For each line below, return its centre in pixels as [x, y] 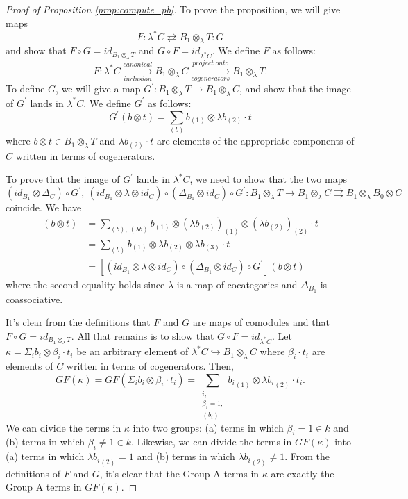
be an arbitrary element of [133, 351]
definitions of [33, 473]
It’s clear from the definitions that [78, 322]
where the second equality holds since [85, 284]
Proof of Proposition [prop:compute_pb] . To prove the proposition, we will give [173, 9]
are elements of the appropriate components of [255, 141]
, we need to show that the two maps [268, 179]
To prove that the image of [63, 179]
